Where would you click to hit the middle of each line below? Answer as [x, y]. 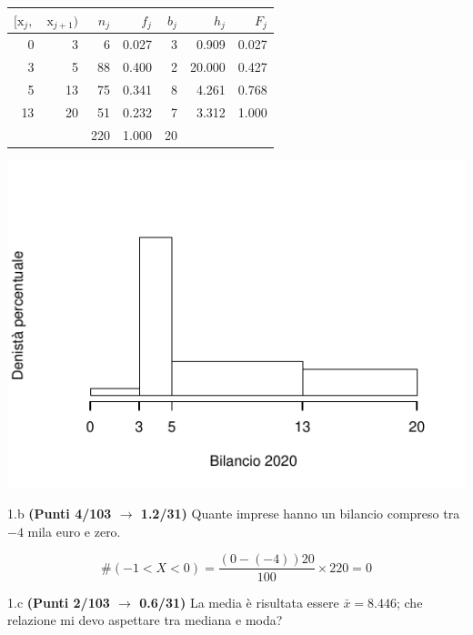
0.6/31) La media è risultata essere [239, 602]
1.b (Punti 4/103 [60, 514]
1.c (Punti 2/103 [59, 602]
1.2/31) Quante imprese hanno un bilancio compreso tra [300, 514]
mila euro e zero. [74, 531]
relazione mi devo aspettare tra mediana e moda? [145, 620]
